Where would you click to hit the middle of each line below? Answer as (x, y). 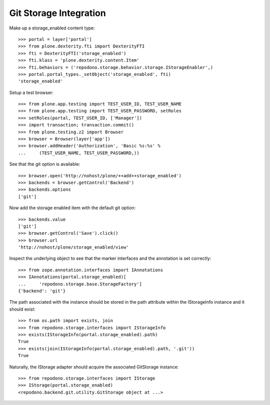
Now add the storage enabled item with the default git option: (72, 208)
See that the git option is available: (45, 164)
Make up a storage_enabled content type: (52, 28)
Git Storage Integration (57, 13)
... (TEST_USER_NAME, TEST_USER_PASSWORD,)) (79, 153)
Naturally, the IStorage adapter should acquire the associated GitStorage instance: (94, 367)
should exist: (22, 309)
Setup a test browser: (31, 92)
